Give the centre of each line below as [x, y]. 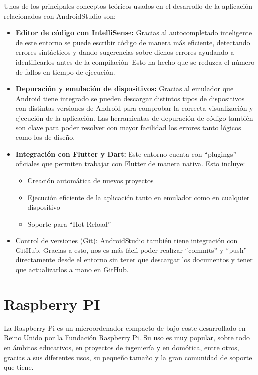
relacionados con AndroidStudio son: [60, 16]
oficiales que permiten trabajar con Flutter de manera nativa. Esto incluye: [130, 164]
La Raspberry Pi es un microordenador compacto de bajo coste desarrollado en [125, 327]
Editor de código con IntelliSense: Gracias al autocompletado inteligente [134, 33]
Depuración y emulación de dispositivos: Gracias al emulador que [125, 88]
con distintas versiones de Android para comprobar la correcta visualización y [134, 108]
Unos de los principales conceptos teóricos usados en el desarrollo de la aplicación [128, 6]
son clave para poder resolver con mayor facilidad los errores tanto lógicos [128, 127]
